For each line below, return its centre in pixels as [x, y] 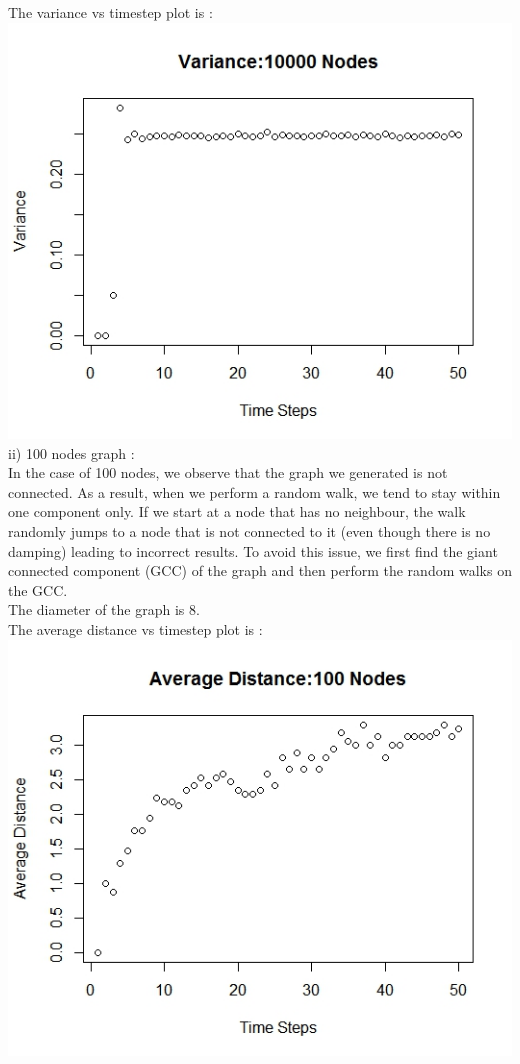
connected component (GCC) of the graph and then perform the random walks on [260, 570]
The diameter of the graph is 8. [104, 609]
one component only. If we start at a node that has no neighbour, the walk [237, 511]
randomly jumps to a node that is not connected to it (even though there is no [249, 531]
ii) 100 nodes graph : [71, 452]
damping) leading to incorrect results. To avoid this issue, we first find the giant [253, 550]
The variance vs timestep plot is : [110, 12]
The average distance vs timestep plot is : [135, 629]
